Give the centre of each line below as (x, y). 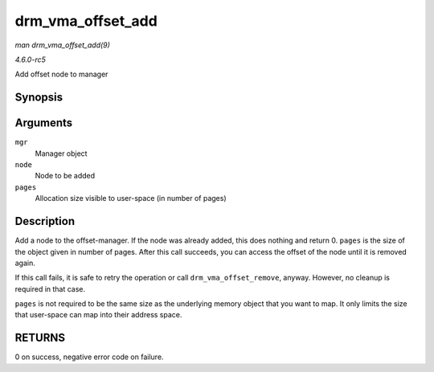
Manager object (61, 153)
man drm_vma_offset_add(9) (62, 45)
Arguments (44, 123)
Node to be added (65, 176)
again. (25, 263)
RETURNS (40, 338)
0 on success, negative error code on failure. (89, 357)
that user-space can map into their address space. (98, 315)
